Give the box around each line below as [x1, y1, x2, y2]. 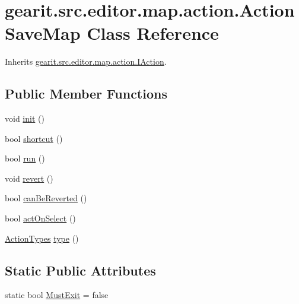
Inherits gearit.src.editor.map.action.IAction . [5, 55, 167, 68]
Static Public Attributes [5, 261, 156, 279]
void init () [5, 112, 44, 125]
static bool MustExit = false [5, 289, 109, 301]
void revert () [5, 172, 53, 184]
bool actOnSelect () [5, 212, 76, 224]
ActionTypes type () [5, 232, 79, 244]
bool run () [5, 152, 45, 164]
